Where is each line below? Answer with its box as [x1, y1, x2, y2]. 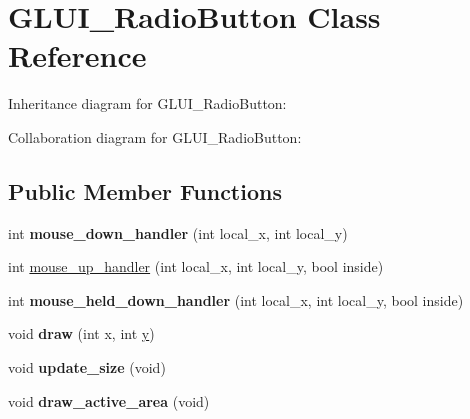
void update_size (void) [8, 357, 166, 378]
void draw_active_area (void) [8, 390, 210, 411]
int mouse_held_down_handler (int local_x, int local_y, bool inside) [8, 289, 464, 310]
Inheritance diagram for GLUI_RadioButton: [8, 93, 287, 114]
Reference [8, 35, 147, 76]
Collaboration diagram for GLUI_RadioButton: [8, 126, 302, 147]
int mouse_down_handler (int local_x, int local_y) [8, 222, 348, 243]
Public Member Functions [8, 175, 282, 206]
